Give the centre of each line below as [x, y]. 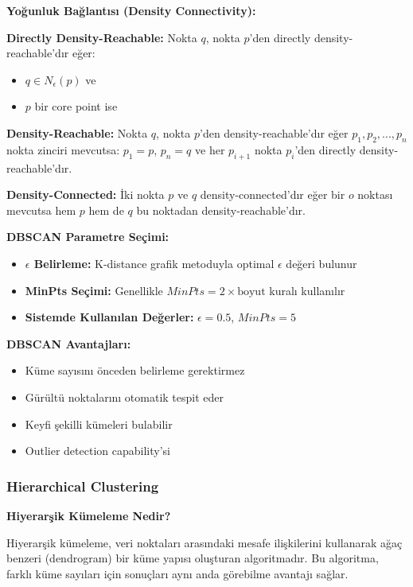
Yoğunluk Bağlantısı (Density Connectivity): [131, 10]
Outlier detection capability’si [97, 451]
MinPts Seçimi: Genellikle [94, 290]
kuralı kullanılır [307, 290]
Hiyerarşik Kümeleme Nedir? [89, 515]
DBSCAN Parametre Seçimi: [88, 237]
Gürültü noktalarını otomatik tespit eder [125, 397]
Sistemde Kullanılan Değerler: [109, 317]
